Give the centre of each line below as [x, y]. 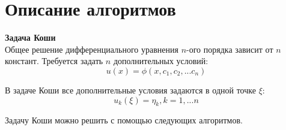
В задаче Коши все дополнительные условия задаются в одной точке [130, 90]
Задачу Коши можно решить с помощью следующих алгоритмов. [124, 120]
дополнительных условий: [161, 61]
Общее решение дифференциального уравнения [92, 49]
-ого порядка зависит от [230, 49]
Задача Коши [30, 37]
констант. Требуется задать [54, 61]
